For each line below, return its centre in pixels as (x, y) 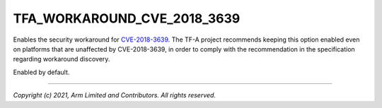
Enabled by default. (41, 72)
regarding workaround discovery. (62, 59)
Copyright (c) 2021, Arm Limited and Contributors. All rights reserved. (114, 95)
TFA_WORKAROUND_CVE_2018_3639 (127, 18)
